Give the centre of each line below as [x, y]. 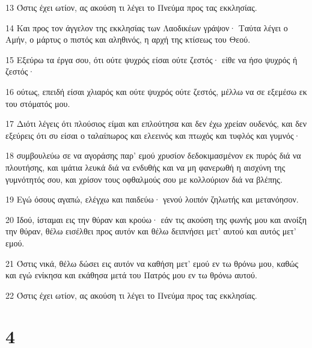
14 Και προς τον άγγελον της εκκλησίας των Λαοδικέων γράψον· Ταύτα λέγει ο [147, 27]
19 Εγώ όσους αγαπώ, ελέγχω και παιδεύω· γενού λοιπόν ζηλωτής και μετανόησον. [152, 199]
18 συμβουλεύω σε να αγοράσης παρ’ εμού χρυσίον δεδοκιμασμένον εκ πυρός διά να [153, 155]
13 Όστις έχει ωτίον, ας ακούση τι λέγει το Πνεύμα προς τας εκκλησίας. [131, 7]
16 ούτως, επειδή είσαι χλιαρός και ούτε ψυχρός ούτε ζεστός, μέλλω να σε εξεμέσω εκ [156, 91]
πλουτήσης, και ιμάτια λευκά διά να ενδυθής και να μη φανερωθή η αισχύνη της [145, 167]
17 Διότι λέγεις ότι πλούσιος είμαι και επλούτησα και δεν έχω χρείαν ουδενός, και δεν [156, 124]
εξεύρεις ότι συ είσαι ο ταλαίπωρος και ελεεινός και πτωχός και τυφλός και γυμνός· [153, 135]
